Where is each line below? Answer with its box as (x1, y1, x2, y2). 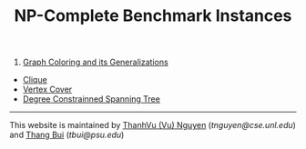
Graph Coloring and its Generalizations (22, 56, 168, 68)
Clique (22, 74, 47, 85)
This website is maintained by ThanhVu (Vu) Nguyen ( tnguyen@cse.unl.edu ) (9, 120, 296, 131)
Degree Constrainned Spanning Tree (22, 94, 161, 104)
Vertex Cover (22, 84, 73, 95)
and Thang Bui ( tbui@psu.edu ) (9, 129, 125, 141)
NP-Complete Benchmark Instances (14, 5, 292, 26)
